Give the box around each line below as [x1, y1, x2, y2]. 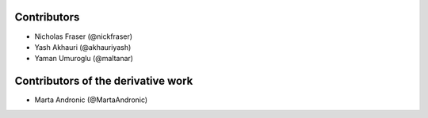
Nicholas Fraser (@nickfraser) [34, 32, 133, 41]
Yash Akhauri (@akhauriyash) [34, 42, 132, 51]
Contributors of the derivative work [14, 74, 193, 88]
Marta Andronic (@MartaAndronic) [34, 95, 148, 105]
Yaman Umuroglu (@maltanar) [34, 54, 134, 63]
